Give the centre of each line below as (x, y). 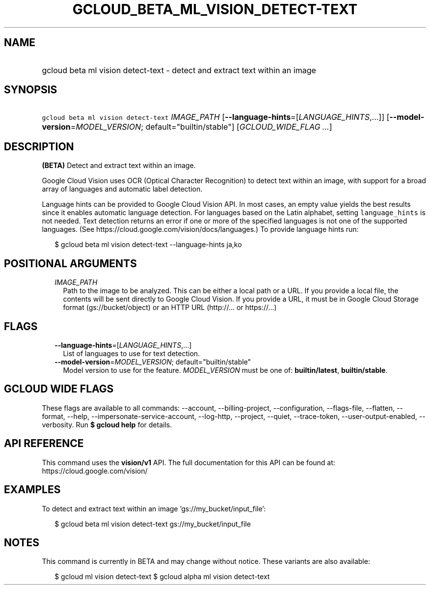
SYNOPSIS (31, 90)
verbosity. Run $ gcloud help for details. (107, 424)
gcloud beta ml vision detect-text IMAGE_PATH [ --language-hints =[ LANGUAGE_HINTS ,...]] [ (216, 117)
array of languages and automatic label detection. (122, 189)
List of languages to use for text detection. (132, 353)
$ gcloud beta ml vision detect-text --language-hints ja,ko (148, 245)
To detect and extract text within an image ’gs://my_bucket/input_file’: (154, 508)
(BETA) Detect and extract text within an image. (119, 166)
